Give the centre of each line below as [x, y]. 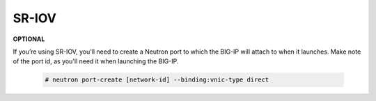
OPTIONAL [29, 39]
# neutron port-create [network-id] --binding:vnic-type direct [157, 80]
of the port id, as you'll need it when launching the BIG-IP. [96, 61]
